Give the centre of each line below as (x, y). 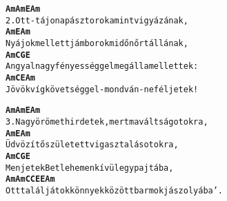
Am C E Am (20, 77)
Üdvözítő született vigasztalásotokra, (92, 145)
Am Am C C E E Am (30, 179)
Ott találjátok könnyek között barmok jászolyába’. (115, 190)
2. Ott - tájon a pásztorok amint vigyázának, (97, 20)
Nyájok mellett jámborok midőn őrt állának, (97, 43)
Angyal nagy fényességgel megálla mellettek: (102, 66)
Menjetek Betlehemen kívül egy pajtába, (90, 168)
